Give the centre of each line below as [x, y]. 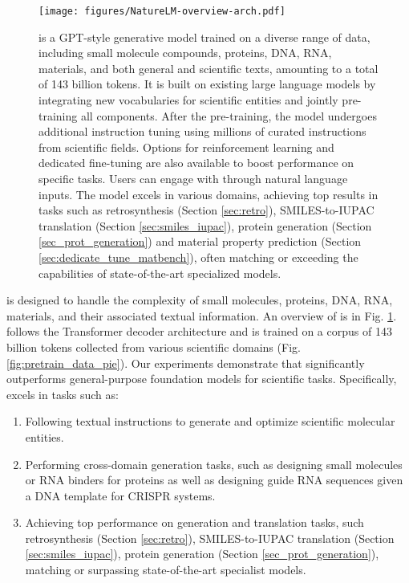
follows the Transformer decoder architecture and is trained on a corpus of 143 [199, 331]
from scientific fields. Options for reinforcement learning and [186, 147]
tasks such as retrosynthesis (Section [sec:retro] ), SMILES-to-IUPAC [207, 210]
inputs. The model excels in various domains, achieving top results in [209, 194]
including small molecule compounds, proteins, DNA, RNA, [185, 53]
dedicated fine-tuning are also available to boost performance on [196, 163]
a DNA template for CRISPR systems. [120, 495]
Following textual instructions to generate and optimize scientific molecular [210, 421]
